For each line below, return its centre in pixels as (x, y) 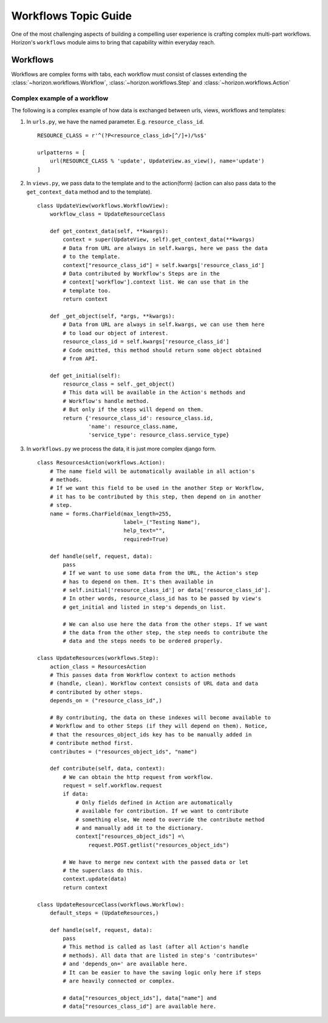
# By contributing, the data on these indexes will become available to (160, 717)
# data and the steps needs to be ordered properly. (143, 641)
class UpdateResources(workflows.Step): (98, 658)
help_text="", (145, 531)
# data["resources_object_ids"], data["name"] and (140, 998)
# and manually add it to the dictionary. (140, 828)
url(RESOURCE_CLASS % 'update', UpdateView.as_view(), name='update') (157, 161)
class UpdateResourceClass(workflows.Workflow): (111, 904)
